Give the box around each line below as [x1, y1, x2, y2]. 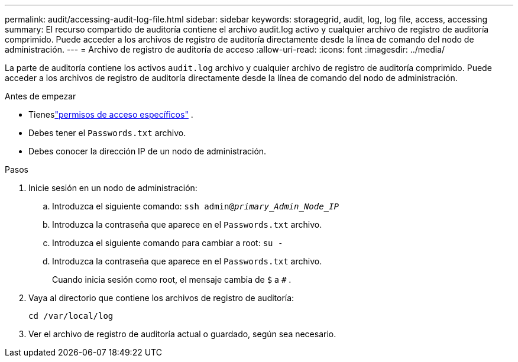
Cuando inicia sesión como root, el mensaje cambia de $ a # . [52, 274, 292, 285]
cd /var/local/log [28, 311, 114, 321]
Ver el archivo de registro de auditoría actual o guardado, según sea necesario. [28, 329, 336, 339]
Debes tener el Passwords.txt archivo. [28, 128, 186, 138]
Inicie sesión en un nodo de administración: [28, 183, 198, 193]
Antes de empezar [5, 91, 76, 101]
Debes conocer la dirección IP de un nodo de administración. [28, 146, 267, 156]
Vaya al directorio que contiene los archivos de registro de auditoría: [28, 293, 294, 303]
